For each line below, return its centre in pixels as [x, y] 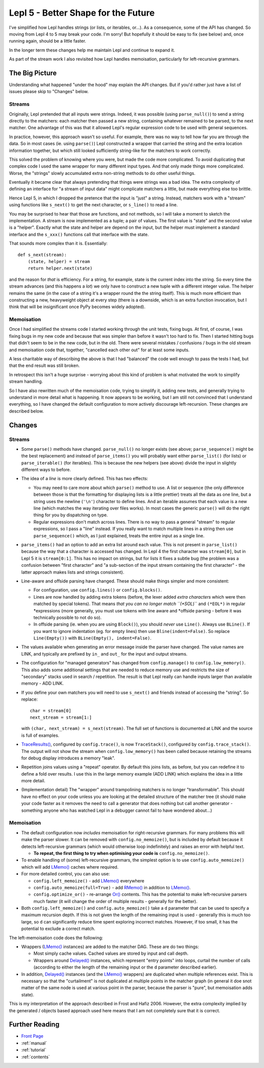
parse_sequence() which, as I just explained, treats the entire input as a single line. [119, 535]
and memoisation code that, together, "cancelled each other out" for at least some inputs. [99, 350]
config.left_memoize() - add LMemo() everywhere [89, 881]
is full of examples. [40, 735]
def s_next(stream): [42, 255]
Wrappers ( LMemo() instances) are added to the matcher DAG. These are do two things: [110, 947]
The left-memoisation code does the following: [56, 938]
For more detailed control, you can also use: [66, 874]
